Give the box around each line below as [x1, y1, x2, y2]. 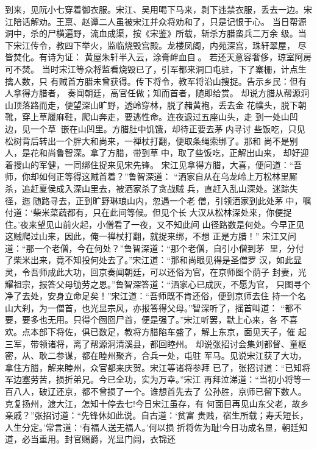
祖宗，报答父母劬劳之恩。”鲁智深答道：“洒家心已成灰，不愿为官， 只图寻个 [13, 277, 310, 290]
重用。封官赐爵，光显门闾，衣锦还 [38, 433, 176, 445]
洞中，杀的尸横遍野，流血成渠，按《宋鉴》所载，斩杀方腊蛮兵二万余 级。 [5, 27, 298, 40]
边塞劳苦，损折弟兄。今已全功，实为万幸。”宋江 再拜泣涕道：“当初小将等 [13, 373, 302, 386]
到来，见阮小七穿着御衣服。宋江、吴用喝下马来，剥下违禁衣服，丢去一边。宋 [5, 3, 312, 15]
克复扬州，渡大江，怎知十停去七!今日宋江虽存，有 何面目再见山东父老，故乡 [5, 397, 309, 409]
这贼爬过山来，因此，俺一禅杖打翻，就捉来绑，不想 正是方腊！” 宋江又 [5, 230, 288, 242]
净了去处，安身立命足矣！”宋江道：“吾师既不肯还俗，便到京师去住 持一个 [5, 289, 297, 302]
